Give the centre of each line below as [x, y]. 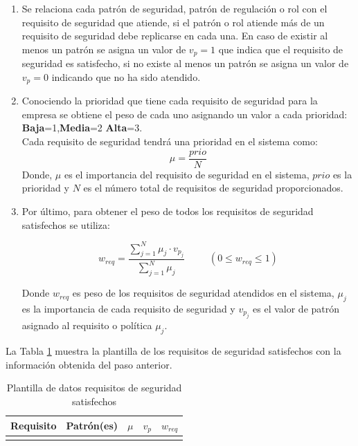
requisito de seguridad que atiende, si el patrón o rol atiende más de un [173, 22]
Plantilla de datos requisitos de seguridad [94, 388]
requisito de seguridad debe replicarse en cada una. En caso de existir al [175, 36]
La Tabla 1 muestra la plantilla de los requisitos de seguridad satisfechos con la [173, 351]
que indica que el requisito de [281, 49]
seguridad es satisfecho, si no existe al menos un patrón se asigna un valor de [185, 63]
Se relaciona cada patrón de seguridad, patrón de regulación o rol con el [174, 8]
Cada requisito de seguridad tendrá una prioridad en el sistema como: [170, 141]
